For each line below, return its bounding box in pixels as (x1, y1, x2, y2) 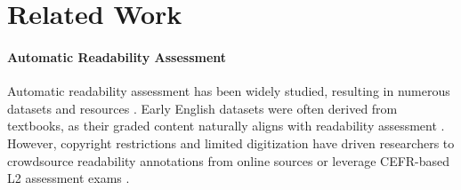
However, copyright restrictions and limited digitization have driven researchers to (7, 133, 455, 152)
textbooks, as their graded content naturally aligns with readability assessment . (7, 116, 445, 135)
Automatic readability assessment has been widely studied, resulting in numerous (7, 82, 450, 100)
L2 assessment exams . (7, 169, 130, 187)
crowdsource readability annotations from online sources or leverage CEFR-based (7, 151, 450, 170)
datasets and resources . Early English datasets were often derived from (7, 99, 398, 117)
